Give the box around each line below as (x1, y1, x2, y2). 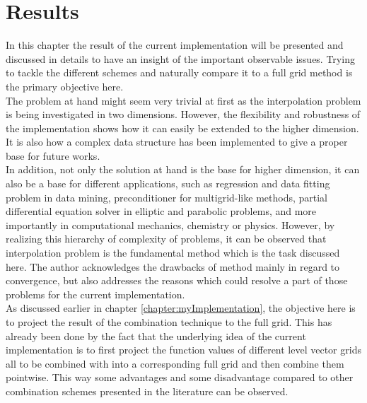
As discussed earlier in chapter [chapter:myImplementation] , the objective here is (6, 300, 356, 315)
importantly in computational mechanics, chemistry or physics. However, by (6, 217, 335, 232)
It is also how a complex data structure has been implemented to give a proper (6, 134, 348, 149)
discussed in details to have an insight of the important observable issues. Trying (6, 51, 355, 66)
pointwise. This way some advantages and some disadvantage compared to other (6, 370, 354, 385)
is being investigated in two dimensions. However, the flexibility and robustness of (6, 107, 361, 122)
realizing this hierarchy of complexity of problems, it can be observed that (6, 231, 327, 246)
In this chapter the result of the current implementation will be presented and (6, 37, 344, 52)
